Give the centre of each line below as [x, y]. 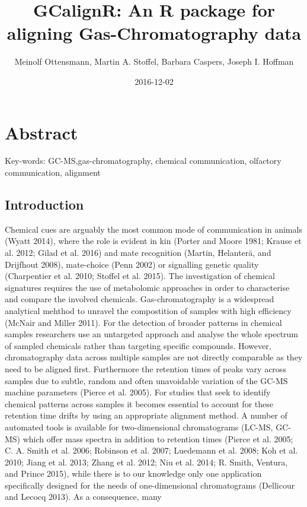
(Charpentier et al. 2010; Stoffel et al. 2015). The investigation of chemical [140, 276]
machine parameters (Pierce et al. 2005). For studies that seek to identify [138, 392]
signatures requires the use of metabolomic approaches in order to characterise [147, 287]
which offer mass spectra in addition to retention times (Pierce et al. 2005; [158, 438]
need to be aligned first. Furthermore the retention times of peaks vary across [145, 368]
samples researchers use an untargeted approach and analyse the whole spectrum [152, 334]
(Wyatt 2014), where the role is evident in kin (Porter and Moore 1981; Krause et [153, 241]
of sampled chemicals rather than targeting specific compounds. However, [138, 345]
